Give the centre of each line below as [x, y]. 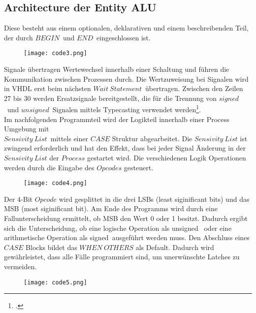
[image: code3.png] [55, 53]
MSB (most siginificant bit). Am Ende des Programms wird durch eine [111, 208]
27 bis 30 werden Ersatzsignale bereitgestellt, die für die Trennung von [110, 98]
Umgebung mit [27, 129]
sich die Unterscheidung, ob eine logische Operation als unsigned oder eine [118, 228]
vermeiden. [20, 266]
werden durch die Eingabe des [49, 167]
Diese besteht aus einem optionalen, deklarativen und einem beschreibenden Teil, [126, 28]
